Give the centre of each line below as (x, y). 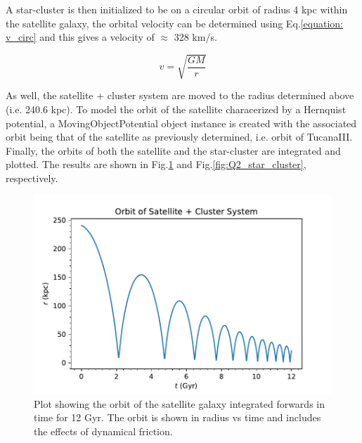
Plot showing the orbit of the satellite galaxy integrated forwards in (179, 403)
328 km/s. (195, 37)
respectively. (32, 178)
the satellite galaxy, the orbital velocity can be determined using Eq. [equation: (174, 23)
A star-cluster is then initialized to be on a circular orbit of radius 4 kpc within (177, 9)
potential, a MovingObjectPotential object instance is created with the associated (181, 123)
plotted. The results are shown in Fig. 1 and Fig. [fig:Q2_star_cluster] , (156, 164)
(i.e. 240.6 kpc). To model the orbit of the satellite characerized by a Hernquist (176, 109)
